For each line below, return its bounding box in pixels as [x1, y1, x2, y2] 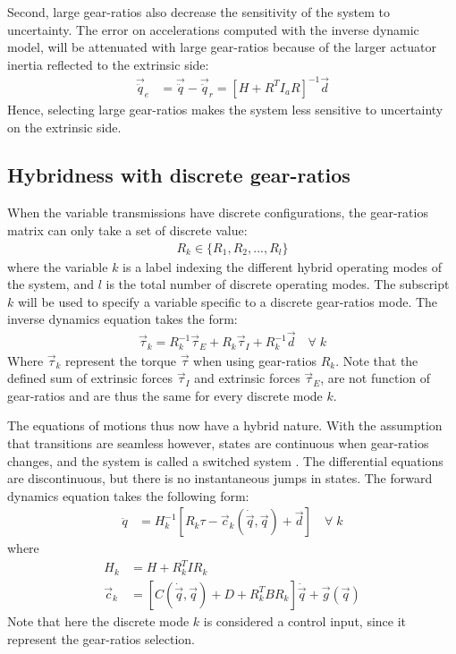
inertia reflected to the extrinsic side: [7, 55, 209, 73]
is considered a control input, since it [203, 611, 407, 630]
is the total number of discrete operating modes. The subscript [106, 275, 450, 293]
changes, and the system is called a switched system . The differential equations [7, 451, 443, 470]
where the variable [7, 257, 108, 276]
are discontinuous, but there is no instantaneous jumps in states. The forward [7, 469, 433, 488]
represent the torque [65, 351, 176, 369]
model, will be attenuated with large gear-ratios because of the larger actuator [7, 38, 436, 56]
